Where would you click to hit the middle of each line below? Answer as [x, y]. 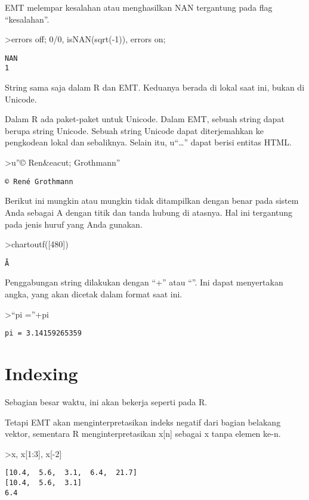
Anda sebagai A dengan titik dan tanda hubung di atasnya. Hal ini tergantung [149, 212]
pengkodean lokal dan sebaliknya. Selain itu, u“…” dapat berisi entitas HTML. [148, 142]
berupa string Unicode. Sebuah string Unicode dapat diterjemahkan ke [134, 130]
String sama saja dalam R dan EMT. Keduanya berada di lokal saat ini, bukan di [155, 87]
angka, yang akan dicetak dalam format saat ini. [94, 294]
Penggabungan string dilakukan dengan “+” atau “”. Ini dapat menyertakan [144, 282]
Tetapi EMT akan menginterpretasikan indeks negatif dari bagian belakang [143, 422]
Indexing [41, 373]
